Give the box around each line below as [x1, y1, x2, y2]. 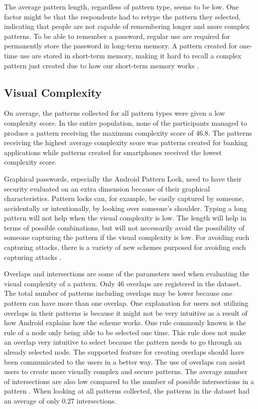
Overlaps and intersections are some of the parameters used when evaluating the [4, 268, 250, 279]
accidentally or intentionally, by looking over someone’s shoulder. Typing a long [4, 203, 247, 213]
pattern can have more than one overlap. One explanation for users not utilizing [4, 298, 249, 308]
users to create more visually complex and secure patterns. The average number [4, 366, 248, 377]
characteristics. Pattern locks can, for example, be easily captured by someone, [4, 193, 244, 204]
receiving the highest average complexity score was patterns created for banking [4, 137, 248, 148]
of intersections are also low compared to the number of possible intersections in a [4, 376, 254, 386]
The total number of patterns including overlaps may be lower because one [4, 288, 233, 298]
